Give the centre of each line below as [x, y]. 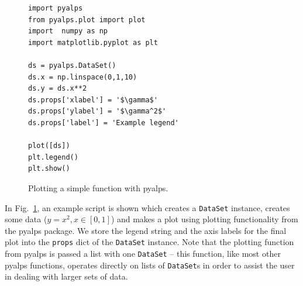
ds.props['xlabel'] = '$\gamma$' [93, 100]
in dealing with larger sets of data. [66, 276]
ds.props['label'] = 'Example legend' [104, 123]
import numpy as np [68, 31]
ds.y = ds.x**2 [58, 89]
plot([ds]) [49, 146]
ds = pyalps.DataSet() [72, 65]
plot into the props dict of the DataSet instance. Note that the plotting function [149, 242]
